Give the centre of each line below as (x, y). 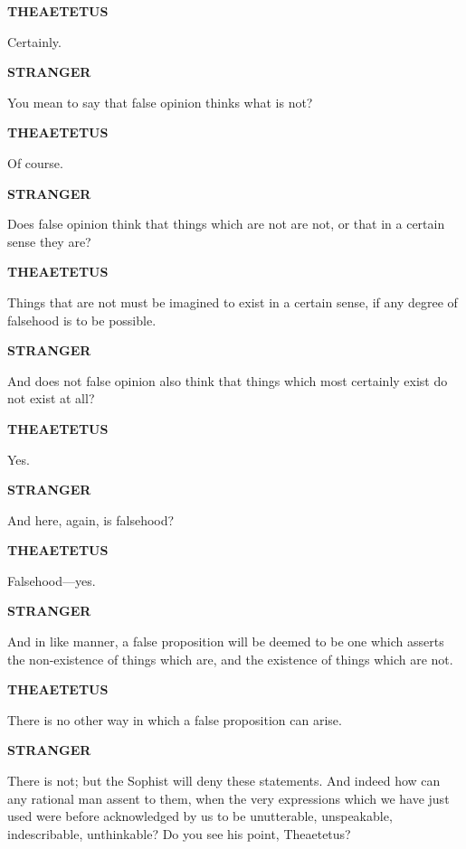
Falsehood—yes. (52, 580)
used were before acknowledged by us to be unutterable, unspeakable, (200, 816)
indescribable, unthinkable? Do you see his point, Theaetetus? (179, 833)
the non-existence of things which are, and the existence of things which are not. (230, 659)
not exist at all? (51, 398)
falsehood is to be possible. (82, 320)
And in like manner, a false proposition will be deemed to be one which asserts (226, 641)
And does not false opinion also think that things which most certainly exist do (228, 380)
